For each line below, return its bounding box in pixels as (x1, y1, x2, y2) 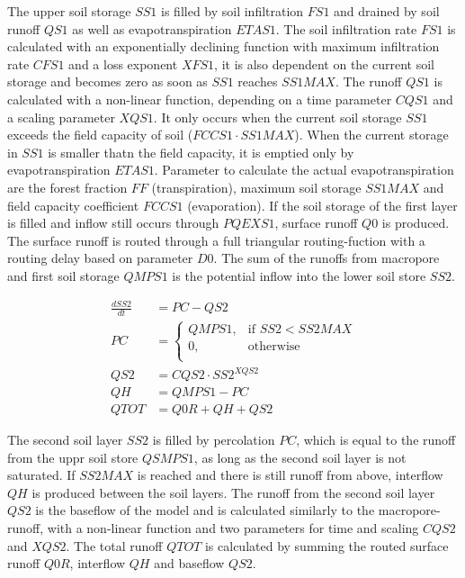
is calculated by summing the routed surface (204, 536, 449, 555)
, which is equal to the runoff (296, 430, 456, 449)
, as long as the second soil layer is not (193, 447, 407, 466)
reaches (237, 72, 278, 91)
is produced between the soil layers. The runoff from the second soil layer (31, 483, 435, 501)
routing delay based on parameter (7, 248, 193, 267)
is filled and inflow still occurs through (7, 213, 219, 232)
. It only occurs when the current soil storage (153, 107, 402, 126)
